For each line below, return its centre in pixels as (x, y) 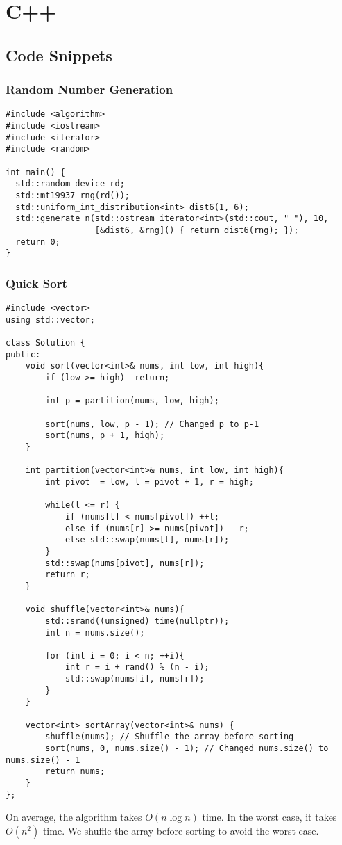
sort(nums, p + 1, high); (105, 436)
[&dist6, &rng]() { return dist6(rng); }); (197, 230)
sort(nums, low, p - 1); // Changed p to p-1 (152, 424)
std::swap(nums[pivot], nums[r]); (125, 563)
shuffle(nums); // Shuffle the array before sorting (170, 737)
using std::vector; (50, 320)
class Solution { (45, 343)
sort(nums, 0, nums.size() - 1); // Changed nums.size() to (187, 749)
